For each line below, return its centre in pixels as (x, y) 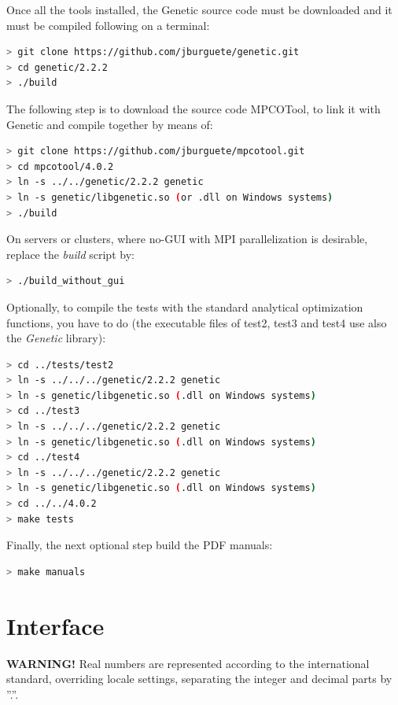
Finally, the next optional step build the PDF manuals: (140, 545)
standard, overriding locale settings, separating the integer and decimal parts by (199, 679)
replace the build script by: (70, 254)
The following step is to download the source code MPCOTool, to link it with (193, 108)
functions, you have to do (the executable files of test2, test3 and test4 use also (197, 322)
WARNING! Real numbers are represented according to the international (188, 663)
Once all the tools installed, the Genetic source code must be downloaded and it (199, 9)
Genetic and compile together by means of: (110, 124)
